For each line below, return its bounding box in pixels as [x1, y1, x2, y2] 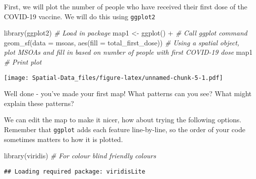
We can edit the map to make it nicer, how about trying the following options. [4, 114, 242, 125]
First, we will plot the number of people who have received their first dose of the [4, 1, 248, 11]
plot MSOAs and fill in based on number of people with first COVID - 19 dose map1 [4, 47, 253, 57]
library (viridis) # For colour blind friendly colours [4, 150, 156, 161]
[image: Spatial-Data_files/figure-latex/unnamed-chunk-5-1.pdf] [4, 74, 223, 81]
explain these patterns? [4, 98, 74, 108]
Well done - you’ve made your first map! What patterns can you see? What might [4, 88, 252, 99]
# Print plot [4, 57, 42, 67]
